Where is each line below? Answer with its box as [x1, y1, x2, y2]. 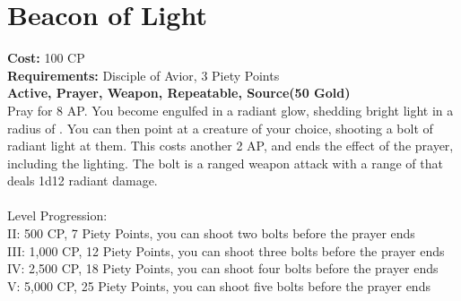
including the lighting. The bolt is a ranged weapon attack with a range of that [7, 153, 443, 172]
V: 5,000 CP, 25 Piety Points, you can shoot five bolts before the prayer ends [7, 276, 431, 295]
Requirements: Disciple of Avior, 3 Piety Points [7, 65, 280, 84]
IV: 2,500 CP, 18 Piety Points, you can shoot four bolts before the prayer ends [7, 259, 439, 278]
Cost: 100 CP [7, 48, 85, 67]
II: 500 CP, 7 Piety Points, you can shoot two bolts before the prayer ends [7, 224, 415, 243]
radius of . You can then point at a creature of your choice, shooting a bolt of [7, 118, 433, 137]
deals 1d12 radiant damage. [7, 171, 158, 190]
